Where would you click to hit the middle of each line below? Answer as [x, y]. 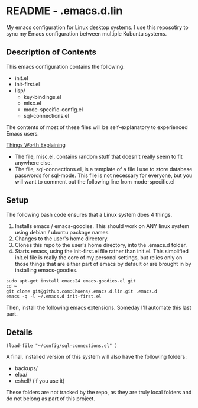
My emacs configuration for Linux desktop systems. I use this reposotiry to [97, 27]
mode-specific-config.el [53, 109]
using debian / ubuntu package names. [62, 232]
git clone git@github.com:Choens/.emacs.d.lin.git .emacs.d [82, 291]
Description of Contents [51, 52]
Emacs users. [23, 133]
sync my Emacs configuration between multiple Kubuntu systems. [87, 33]
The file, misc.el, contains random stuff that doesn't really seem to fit [99, 156]
